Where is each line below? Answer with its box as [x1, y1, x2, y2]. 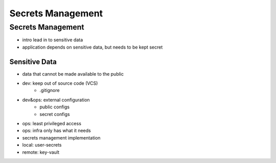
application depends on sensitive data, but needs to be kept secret [22, 44, 163, 50]
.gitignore [39, 87, 60, 94]
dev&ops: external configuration [22, 97, 90, 103]
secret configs [39, 111, 70, 117]
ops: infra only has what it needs [22, 128, 91, 134]
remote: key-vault [22, 149, 60, 155]
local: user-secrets [22, 142, 62, 148]
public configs [39, 104, 70, 110]
